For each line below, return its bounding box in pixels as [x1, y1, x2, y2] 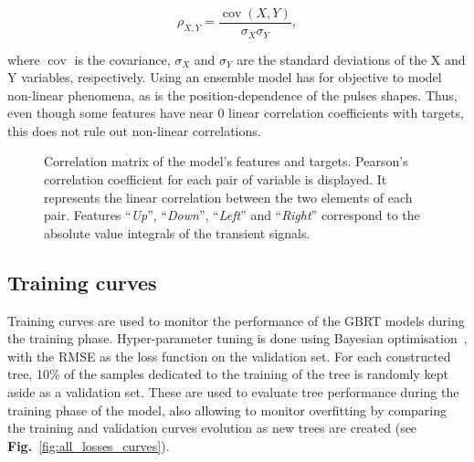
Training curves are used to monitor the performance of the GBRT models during [7, 310, 465, 330]
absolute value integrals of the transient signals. [44, 223, 311, 242]
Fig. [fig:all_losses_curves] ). [7, 436, 170, 455]
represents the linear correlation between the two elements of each [44, 187, 413, 206]
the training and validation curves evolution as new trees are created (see [7, 418, 417, 437]
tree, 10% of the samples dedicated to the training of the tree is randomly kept [7, 364, 448, 383]
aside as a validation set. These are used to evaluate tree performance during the [7, 383, 459, 402]
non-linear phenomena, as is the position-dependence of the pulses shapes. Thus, [7, 85, 458, 104]
